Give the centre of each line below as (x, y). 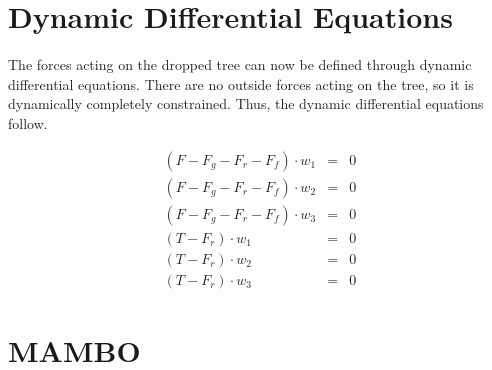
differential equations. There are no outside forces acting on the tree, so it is (241, 83)
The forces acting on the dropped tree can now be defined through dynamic (240, 64)
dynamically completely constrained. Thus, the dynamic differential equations (246, 103)
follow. (28, 122)
